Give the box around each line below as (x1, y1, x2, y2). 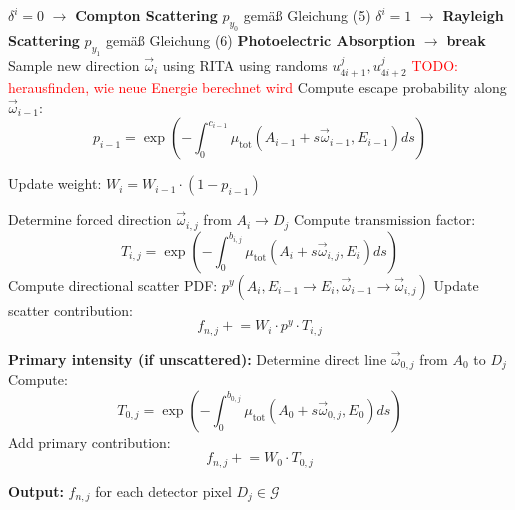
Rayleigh (442, 5, 504, 25)
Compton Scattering (75, 5, 218, 25)
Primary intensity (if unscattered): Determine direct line (8, 348, 387, 369)
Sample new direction (8, 54, 140, 75)
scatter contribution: (8, 299, 134, 320)
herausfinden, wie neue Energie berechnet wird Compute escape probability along (8, 76, 507, 97)
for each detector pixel (95, 480, 232, 501)
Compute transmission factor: (293, 209, 476, 230)
